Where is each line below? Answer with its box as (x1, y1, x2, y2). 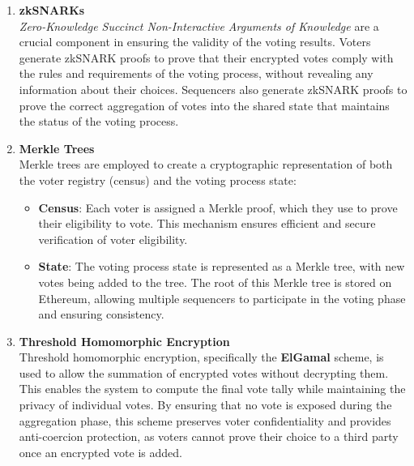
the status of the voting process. (19, 113, 179, 130)
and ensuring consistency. (38, 306, 164, 323)
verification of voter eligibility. (38, 230, 188, 247)
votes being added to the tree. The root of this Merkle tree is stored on (38, 273, 392, 290)
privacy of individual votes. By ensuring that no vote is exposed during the (19, 396, 392, 413)
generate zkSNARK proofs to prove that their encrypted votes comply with (19, 49, 394, 66)
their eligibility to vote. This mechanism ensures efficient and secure (38, 215, 376, 232)
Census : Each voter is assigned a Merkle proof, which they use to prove (38, 199, 398, 216)
